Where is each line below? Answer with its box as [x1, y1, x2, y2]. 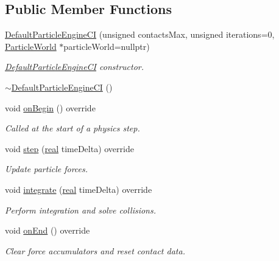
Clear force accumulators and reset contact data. [5, 244, 185, 257]
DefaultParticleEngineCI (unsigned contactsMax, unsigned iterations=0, [5, 28, 275, 41]
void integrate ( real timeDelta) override [5, 183, 152, 195]
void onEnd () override [5, 224, 90, 237]
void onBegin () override [5, 101, 96, 114]
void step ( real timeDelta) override [5, 142, 134, 155]
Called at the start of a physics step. [5, 122, 140, 134]
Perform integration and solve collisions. [5, 203, 157, 216]
